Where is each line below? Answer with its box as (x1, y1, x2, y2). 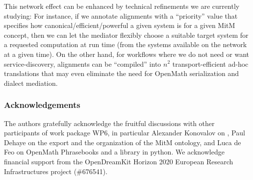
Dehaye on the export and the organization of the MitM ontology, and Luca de (4, 137, 241, 147)
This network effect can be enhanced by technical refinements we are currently (4, 1, 240, 11)
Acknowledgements (4, 99, 80, 111)
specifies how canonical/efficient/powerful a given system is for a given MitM (4, 20, 235, 30)
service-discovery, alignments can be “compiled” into (4, 58, 161, 69)
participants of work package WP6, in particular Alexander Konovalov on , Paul (4, 128, 245, 138)
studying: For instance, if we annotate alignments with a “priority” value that (4, 10, 238, 21)
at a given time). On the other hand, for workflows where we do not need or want (4, 49, 249, 59)
